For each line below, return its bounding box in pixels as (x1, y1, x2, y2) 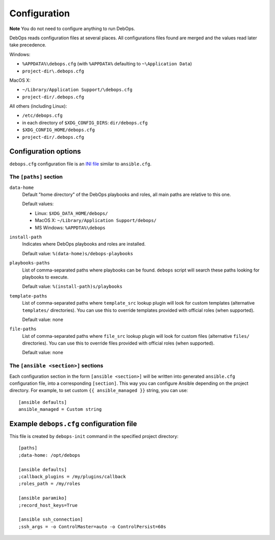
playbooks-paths (9, 260, 50, 266)
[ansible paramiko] (18, 495, 67, 501)
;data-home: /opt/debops (18, 452, 80, 458)
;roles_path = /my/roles (18, 481, 80, 487)
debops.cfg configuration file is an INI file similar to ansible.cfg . (9, 161, 152, 167)
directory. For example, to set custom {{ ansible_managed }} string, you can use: (9, 387, 188, 394)
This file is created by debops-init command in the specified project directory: (9, 433, 179, 439)
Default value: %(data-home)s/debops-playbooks (22, 250, 133, 256)
